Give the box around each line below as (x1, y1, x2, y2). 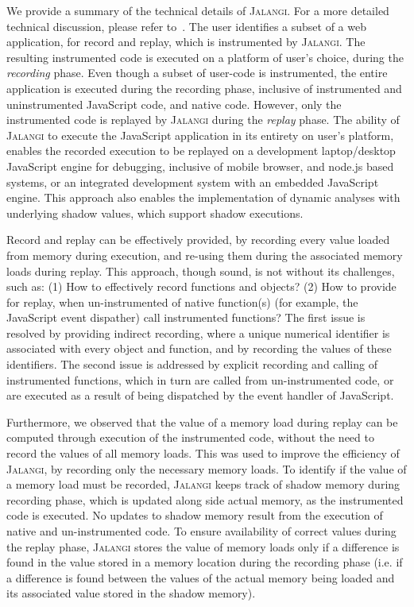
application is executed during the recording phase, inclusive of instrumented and (6, 79, 402, 96)
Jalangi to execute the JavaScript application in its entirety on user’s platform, (6, 126, 394, 143)
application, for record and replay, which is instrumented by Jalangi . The (6, 33, 366, 50)
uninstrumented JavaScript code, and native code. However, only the (6, 95, 342, 112)
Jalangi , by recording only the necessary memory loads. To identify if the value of (6, 460, 407, 477)
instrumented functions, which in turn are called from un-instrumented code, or (6, 371, 394, 388)
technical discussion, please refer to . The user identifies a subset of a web (6, 17, 366, 34)
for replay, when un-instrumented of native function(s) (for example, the (6, 293, 358, 310)
